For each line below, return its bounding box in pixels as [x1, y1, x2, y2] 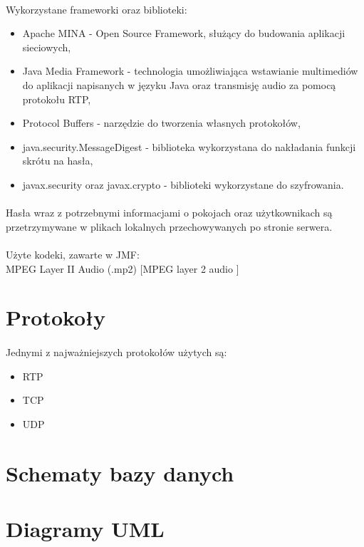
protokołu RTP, [22, 91, 91, 106]
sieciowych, [22, 39, 71, 54]
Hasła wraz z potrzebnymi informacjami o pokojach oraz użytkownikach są [6, 205, 333, 220]
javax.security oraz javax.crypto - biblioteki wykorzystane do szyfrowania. [22, 177, 344, 192]
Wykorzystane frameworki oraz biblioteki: [6, 1, 187, 16]
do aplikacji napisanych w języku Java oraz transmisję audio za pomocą [22, 77, 336, 92]
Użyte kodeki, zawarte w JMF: [6, 246, 140, 261]
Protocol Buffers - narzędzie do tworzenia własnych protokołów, [22, 115, 301, 130]
